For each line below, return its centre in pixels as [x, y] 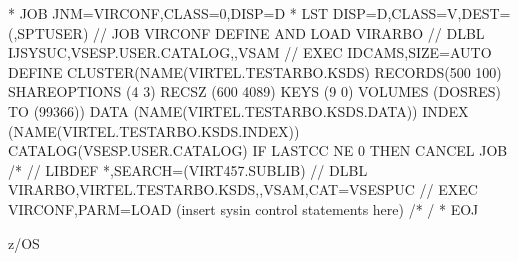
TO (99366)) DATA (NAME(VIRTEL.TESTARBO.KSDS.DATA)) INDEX [238, 110]
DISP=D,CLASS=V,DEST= [421, 13]
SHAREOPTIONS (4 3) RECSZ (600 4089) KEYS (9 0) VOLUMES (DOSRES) [254, 91]
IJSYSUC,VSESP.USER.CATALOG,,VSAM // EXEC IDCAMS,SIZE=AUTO [250, 52]
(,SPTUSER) [48, 32]
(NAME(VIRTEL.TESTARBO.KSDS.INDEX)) [154, 130]
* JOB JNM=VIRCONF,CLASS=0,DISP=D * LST [168, 13]
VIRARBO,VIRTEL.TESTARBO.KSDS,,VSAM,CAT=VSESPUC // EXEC [243, 189]
